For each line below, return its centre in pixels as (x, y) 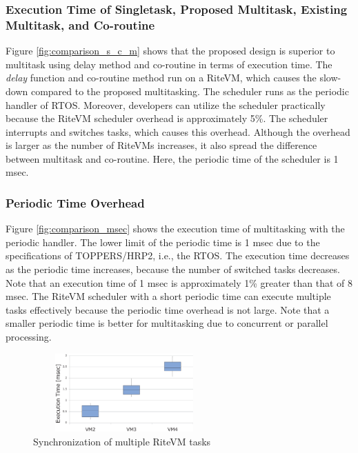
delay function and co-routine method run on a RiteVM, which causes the (161, 78)
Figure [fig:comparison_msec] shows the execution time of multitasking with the (175, 229)
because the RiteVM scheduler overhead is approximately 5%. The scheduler (167, 118)
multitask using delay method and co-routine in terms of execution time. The (169, 64)
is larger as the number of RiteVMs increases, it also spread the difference (161, 145)
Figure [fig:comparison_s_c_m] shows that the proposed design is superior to (170, 51)
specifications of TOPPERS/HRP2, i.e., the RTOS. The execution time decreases (178, 255)
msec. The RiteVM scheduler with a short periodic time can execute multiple (168, 296)
